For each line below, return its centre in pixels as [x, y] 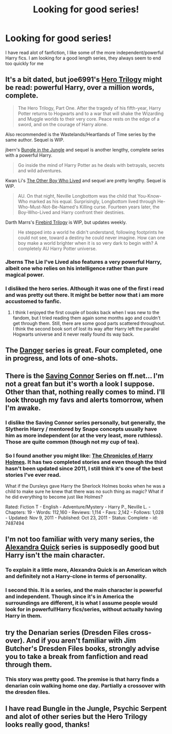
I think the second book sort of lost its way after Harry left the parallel [86, 329]
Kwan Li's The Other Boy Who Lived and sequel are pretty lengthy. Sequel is [86, 180]
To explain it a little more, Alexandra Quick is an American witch [86, 570]
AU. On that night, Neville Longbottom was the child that [77, 196]
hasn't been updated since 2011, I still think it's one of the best [84, 468]
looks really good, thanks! [48, 725]
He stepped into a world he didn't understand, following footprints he [91, 232]
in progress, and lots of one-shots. [62, 359]
